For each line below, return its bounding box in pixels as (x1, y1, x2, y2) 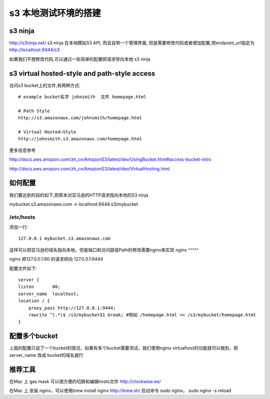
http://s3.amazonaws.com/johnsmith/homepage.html (18, 115, 142, 121)
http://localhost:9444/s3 (9, 47, 60, 53)
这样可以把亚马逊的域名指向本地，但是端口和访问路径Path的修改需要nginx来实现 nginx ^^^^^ (9, 247, 198, 253)
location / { (18, 298, 50, 304)
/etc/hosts (9, 214, 35, 221)
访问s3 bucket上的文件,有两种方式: (9, 82, 81, 88)
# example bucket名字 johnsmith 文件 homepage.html (18, 94, 147, 100)
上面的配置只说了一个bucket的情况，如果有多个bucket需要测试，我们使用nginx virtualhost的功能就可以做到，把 (9, 345, 238, 351)
